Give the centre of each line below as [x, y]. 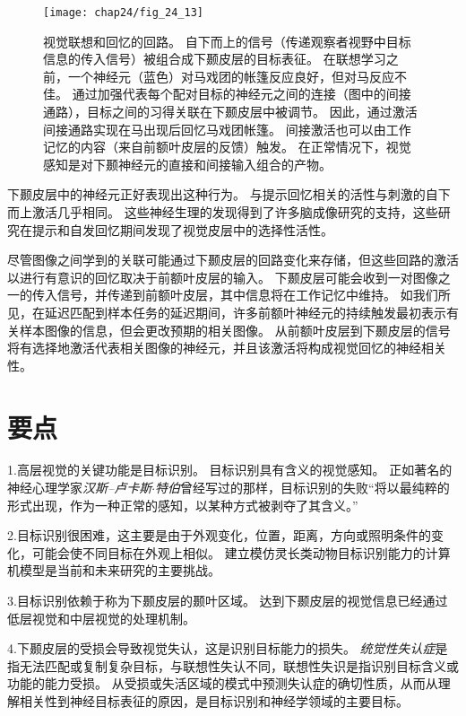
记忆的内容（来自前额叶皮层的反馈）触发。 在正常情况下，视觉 [227, 147]
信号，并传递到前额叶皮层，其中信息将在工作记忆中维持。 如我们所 [254, 295]
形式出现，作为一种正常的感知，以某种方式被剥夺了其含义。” [183, 505]
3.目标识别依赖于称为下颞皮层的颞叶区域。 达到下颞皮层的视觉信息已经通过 [228, 601]
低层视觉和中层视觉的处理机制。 [101, 618]
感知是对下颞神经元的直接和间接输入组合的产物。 [187, 164]
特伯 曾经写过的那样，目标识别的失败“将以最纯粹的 [302, 488]
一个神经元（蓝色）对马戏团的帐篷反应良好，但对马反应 [231, 76]
